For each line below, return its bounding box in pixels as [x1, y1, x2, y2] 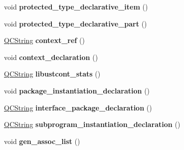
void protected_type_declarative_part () [4, 18, 147, 28]
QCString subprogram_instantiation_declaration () [4, 119, 181, 129]
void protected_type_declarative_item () [4, 1, 148, 11]
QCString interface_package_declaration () [4, 102, 152, 112]
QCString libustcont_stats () [4, 68, 101, 79]
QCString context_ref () [4, 35, 85, 45]
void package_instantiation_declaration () [4, 85, 150, 95]
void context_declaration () [4, 51, 98, 62]
